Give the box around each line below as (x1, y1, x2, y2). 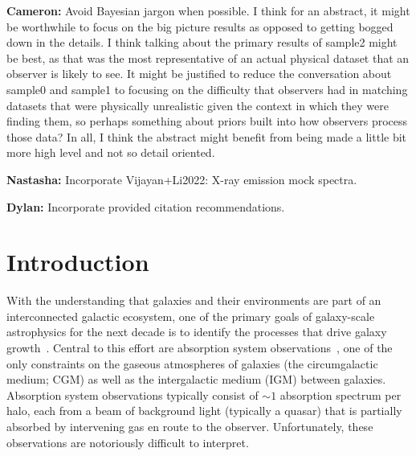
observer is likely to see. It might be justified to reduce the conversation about (6, 65, 392, 82)
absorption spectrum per (279, 386, 402, 403)
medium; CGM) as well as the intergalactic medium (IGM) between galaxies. (6, 371, 386, 388)
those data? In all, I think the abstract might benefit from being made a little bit (6, 128, 407, 145)
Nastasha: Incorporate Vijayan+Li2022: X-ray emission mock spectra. (6, 170, 357, 187)
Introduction (6, 245, 149, 278)
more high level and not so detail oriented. (6, 144, 215, 161)
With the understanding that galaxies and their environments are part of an (6, 292, 381, 309)
